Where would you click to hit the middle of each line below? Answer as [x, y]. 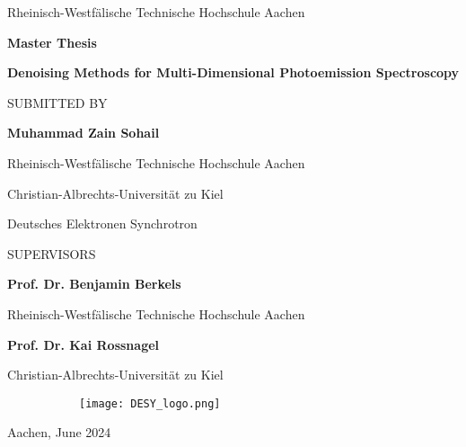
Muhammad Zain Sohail [84, 133]
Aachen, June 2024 [59, 432]
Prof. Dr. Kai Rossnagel [84, 344]
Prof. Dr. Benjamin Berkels [94, 284]
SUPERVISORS [52, 253]
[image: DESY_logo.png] [150, 403]
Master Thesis [52, 42]
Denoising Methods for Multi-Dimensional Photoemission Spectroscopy [233, 72]
